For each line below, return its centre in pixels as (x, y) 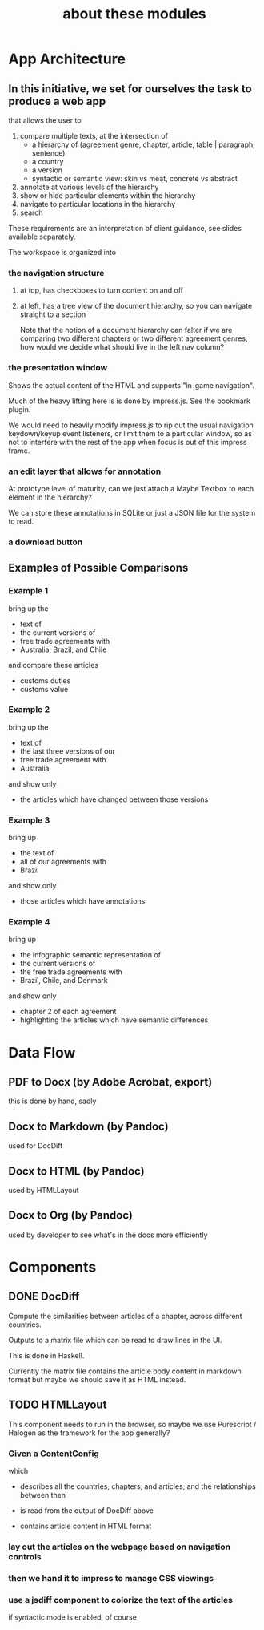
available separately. (42, 237)
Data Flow (42, 1052)
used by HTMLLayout (44, 1191)
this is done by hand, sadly (52, 1101)
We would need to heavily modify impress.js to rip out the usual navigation (131, 425)
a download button (46, 542)
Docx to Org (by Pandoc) (71, 1215)
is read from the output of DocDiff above (87, 1510)
